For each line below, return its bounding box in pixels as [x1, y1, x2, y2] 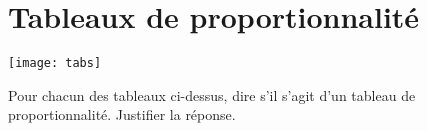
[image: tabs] [8, 56, 102, 71]
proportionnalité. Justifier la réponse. [8, 104, 236, 125]
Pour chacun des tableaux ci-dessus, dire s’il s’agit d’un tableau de [8, 84, 416, 105]
